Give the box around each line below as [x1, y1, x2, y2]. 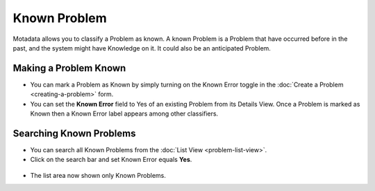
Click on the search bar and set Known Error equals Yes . [30, 156, 192, 164]
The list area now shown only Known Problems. [30, 171, 166, 179]
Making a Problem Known [12, 62, 126, 74]
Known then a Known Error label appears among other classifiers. [30, 109, 219, 118]
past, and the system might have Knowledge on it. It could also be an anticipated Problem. [12, 44, 271, 52]
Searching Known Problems [12, 127, 136, 139]
